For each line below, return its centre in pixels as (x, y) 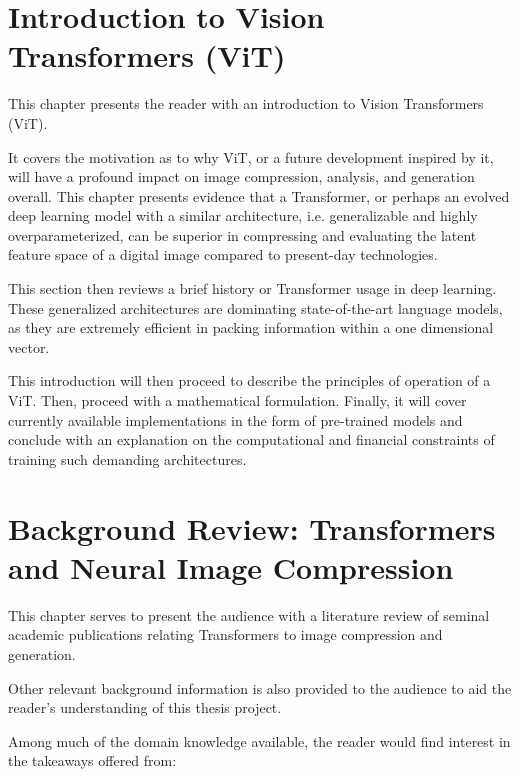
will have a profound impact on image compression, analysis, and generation (241, 176)
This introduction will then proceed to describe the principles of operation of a (249, 380)
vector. (29, 346)
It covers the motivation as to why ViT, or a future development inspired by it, (251, 156)
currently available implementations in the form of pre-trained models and (235, 419)
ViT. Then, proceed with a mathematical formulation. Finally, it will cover (237, 400)
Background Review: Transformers (252, 527)
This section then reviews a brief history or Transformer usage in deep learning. (252, 288)
